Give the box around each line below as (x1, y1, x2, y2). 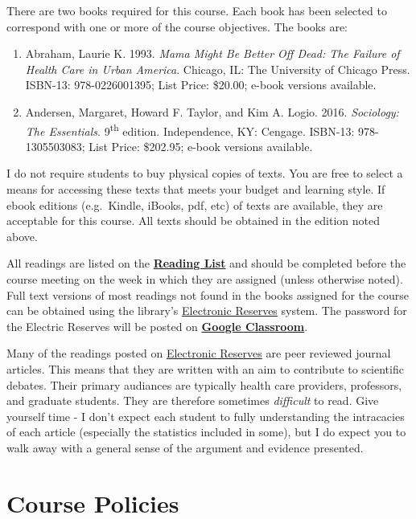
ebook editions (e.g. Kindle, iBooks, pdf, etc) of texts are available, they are (6, 196, 383, 213)
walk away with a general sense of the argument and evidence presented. (6, 439, 364, 456)
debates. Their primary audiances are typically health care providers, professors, (6, 376, 402, 393)
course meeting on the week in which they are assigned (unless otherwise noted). (6, 270, 403, 287)
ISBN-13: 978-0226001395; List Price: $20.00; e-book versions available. (25, 76, 377, 93)
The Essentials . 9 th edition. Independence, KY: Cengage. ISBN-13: (25, 120, 355, 139)
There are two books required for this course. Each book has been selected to (6, 2, 387, 18)
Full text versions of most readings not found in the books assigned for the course (6, 286, 409, 303)
